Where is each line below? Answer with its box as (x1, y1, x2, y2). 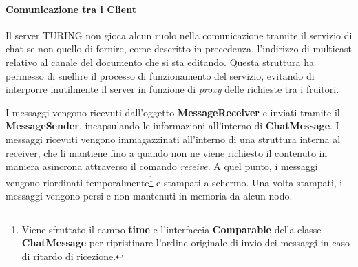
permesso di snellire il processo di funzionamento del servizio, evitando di (6, 68, 315, 83)
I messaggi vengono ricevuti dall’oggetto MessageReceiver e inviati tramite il (6, 105, 340, 119)
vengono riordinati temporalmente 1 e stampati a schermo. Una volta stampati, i (6, 173, 343, 189)
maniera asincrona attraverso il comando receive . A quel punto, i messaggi (6, 159, 318, 173)
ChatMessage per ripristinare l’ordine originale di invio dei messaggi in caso (21, 235, 350, 250)
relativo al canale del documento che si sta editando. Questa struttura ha (6, 54, 315, 69)
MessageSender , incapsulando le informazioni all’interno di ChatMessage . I (6, 118, 339, 133)
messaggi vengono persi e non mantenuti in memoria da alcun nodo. (6, 188, 293, 202)
